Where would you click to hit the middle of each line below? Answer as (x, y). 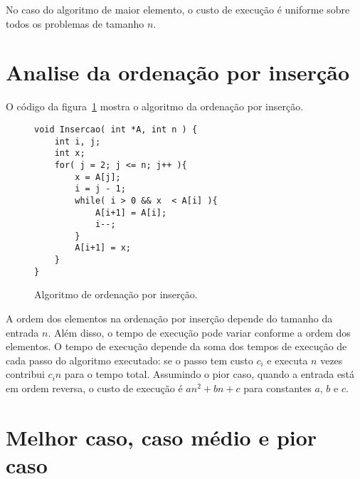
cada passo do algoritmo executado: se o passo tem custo (129, 360)
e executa (287, 360)
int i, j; (78, 141)
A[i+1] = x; (103, 248)
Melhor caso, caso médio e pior (162, 437)
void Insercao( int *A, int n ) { (116, 129)
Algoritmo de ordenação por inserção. (116, 294)
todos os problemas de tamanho (75, 23)
